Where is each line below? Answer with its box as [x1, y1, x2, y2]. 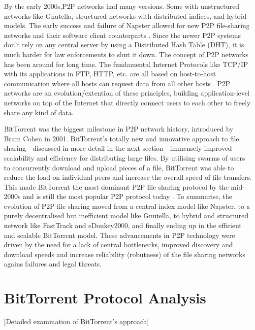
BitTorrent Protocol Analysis [4, 288, 206, 308]
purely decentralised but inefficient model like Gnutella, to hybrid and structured [4, 210, 249, 221]
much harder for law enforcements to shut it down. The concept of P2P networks [4, 49, 249, 59]
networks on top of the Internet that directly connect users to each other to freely [4, 97, 251, 107]
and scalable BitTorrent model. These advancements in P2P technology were [4, 230, 235, 240]
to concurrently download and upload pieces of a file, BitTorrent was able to [4, 162, 234, 172]
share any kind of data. [4, 107, 74, 117]
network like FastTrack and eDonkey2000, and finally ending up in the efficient [4, 220, 242, 231]
